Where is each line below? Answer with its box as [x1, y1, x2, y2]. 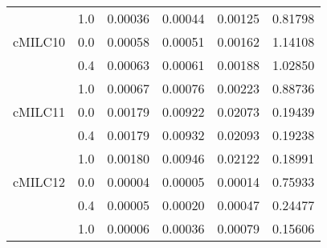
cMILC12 [13, 172, 66, 191]
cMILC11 [13, 102, 66, 121]
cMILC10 [13, 32, 66, 51]
